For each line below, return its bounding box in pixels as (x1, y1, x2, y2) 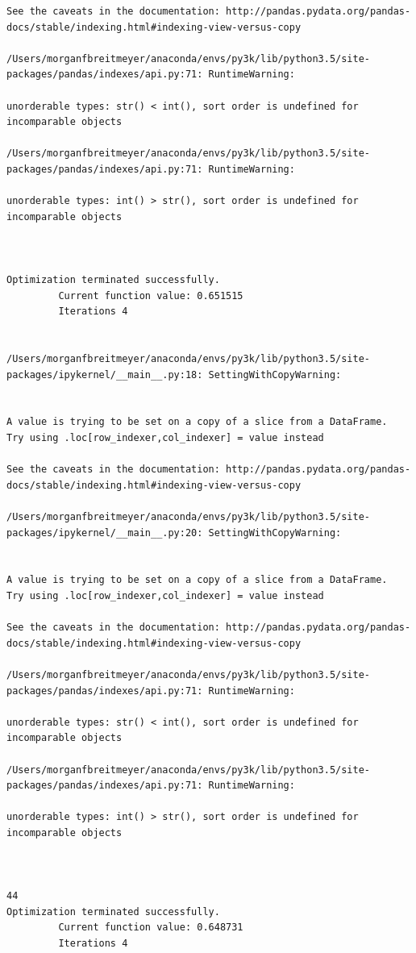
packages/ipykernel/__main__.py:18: (6, 368, 203, 381)
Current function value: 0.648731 (58, 922, 243, 934)
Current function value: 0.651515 (58, 289, 243, 302)
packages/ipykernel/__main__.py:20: (6, 526, 203, 539)
